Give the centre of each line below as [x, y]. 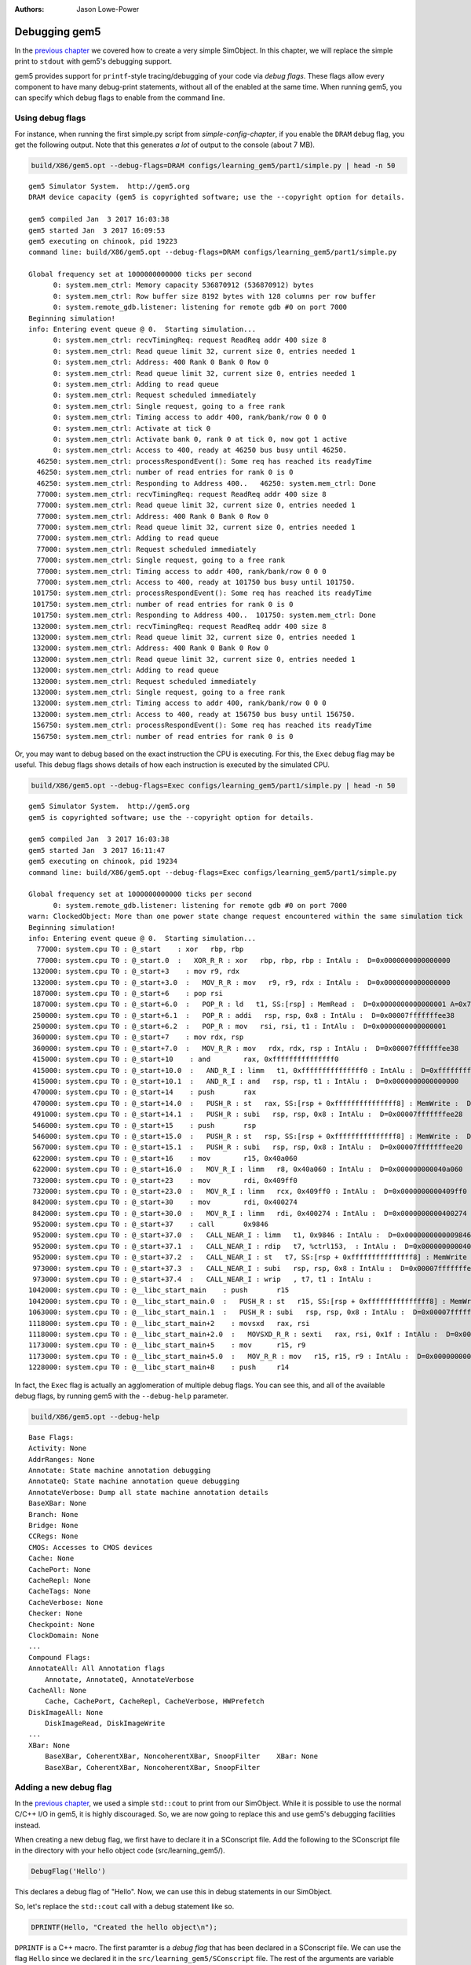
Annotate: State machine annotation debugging [120, 1471]
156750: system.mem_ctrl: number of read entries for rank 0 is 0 [163, 736]
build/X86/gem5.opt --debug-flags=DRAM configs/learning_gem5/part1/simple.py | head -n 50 [213, 165]
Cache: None [51, 1559]
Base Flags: [51, 1437]
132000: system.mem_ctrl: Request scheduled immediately [144, 681]
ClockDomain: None [64, 1635]
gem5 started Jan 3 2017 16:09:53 [97, 230]
